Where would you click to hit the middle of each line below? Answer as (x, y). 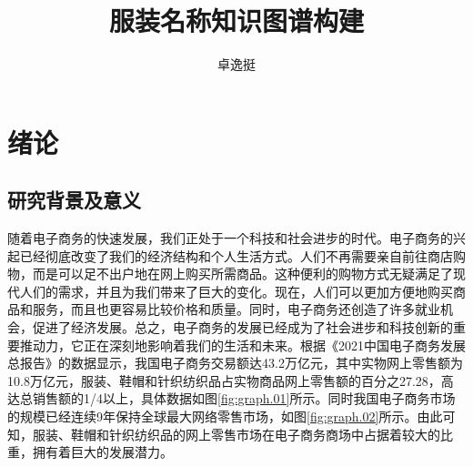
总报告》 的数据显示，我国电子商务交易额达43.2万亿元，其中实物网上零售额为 (235, 363)
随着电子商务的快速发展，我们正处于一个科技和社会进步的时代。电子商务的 (230, 238)
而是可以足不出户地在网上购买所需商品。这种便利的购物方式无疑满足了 (242, 274)
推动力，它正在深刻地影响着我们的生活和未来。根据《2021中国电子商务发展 (242, 345)
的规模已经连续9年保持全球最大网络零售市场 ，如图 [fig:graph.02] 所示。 (212, 416)
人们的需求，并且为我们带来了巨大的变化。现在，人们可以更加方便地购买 (236, 291)
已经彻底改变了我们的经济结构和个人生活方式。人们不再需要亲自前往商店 (236, 255)
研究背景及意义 (74, 200)
